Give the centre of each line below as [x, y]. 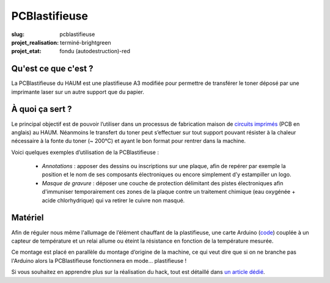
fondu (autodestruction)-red [95, 51]
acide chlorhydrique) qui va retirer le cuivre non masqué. [113, 200]
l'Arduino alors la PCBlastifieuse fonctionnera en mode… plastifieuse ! [99, 260]
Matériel [28, 218]
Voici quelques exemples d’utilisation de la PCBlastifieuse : [85, 152]
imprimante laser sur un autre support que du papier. [78, 92]
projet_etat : [27, 51]
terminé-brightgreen [86, 42]
